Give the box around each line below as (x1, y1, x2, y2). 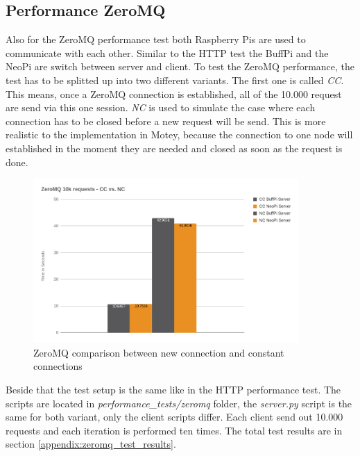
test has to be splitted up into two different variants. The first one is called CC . (6, 72, 344, 87)
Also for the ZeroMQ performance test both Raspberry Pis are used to (6, 32, 306, 47)
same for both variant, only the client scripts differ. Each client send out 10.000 (6, 409, 343, 424)
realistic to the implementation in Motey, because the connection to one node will (6, 127, 353, 142)
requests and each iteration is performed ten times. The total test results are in (6, 423, 343, 437)
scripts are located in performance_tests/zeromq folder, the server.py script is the (6, 396, 352, 410)
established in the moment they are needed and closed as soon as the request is (6, 140, 343, 155)
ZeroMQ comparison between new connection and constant (33, 345, 284, 359)
